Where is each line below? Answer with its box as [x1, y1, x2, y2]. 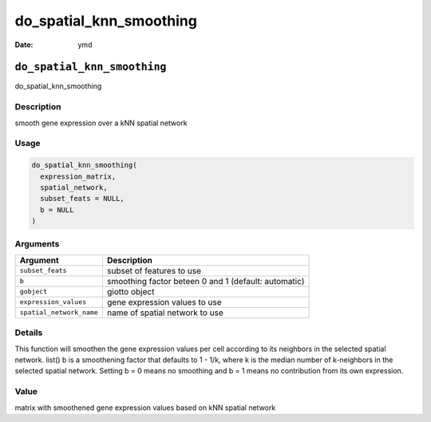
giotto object [106, 286, 155, 297]
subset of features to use [106, 265, 202, 276]
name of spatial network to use [106, 307, 223, 318]
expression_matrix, [40, 172, 117, 181]
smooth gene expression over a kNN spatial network [14, 118, 188, 128]
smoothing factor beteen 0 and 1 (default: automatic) [106, 275, 305, 286]
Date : [14, 40, 34, 49]
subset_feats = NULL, [40, 194, 125, 203]
